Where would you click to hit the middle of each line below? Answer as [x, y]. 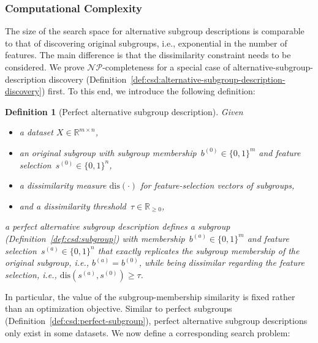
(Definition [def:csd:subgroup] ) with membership [95, 238]
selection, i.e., [31, 274]
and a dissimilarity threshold [73, 205]
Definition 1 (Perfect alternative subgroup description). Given [124, 111]
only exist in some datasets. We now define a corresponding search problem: [148, 332]
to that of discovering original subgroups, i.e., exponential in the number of [146, 43]
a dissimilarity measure [63, 185]
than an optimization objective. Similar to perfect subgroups [119, 308]
